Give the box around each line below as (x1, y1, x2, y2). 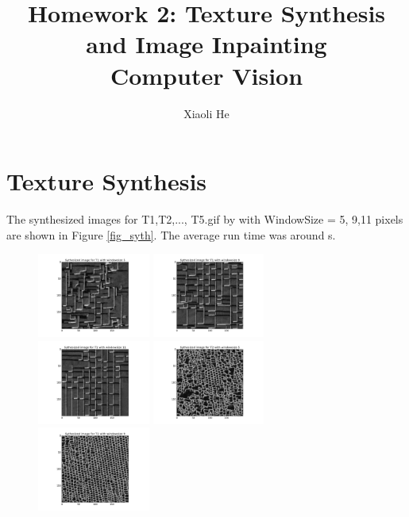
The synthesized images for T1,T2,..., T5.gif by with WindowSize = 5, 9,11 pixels (6, 211, 403, 228)
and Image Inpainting (86, 28, 327, 60)
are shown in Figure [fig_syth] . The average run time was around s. (6, 226, 336, 243)
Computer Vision (110, 59, 303, 91)
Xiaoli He (183, 105, 230, 121)
